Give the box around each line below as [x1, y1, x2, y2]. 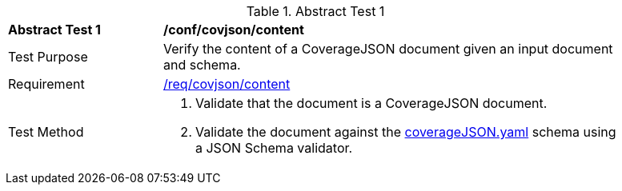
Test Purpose [8, 49, 88, 65]
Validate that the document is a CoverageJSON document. [195, 95, 548, 111]
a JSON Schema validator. [195, 140, 353, 156]
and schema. [163, 57, 241, 73]
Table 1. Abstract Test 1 [246, 3, 385, 19]
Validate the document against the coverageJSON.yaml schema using [195, 124, 616, 140]
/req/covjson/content [163, 76, 291, 92]
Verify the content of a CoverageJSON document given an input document [163, 41, 613, 57]
